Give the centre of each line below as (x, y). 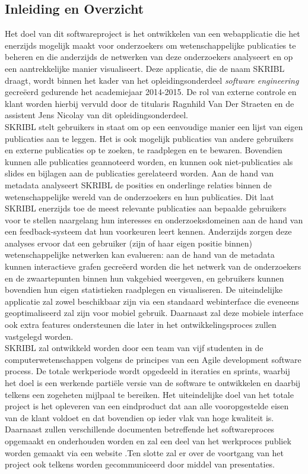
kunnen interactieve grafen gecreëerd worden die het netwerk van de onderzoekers (153, 266)
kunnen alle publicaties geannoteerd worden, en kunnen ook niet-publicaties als (149, 161)
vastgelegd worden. (39, 336)
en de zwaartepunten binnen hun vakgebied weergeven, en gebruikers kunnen (145, 278)
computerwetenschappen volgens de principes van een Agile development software (153, 359)
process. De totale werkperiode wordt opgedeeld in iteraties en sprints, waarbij (147, 371)
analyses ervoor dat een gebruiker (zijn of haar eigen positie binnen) (128, 243)
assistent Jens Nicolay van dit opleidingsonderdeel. (97, 115)
